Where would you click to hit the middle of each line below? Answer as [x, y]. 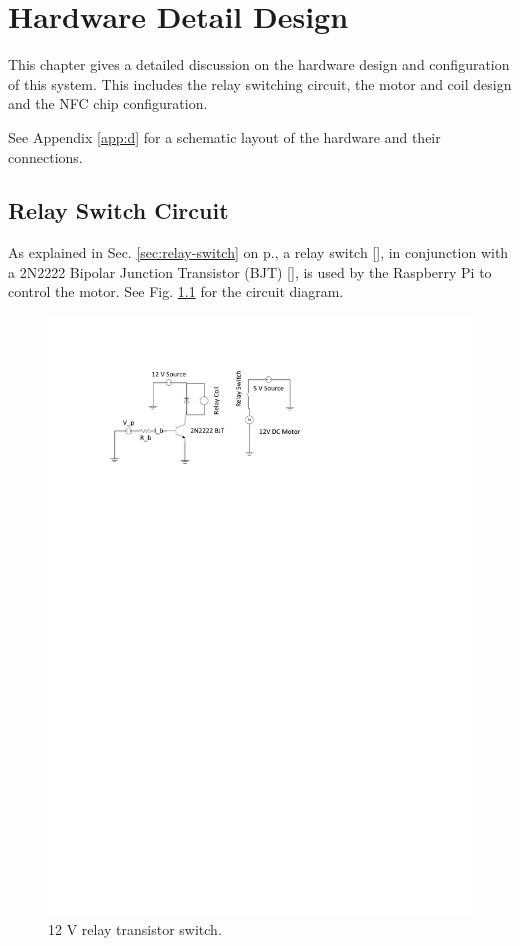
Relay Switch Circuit [118, 210]
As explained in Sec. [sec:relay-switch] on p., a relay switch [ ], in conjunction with [258, 252]
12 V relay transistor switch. [135, 929]
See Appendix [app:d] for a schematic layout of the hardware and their [224, 136]
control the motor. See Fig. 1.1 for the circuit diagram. [176, 291]
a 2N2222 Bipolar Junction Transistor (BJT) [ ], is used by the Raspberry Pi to [250, 271]
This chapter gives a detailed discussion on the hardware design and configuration [259, 64]
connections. [45, 156]
